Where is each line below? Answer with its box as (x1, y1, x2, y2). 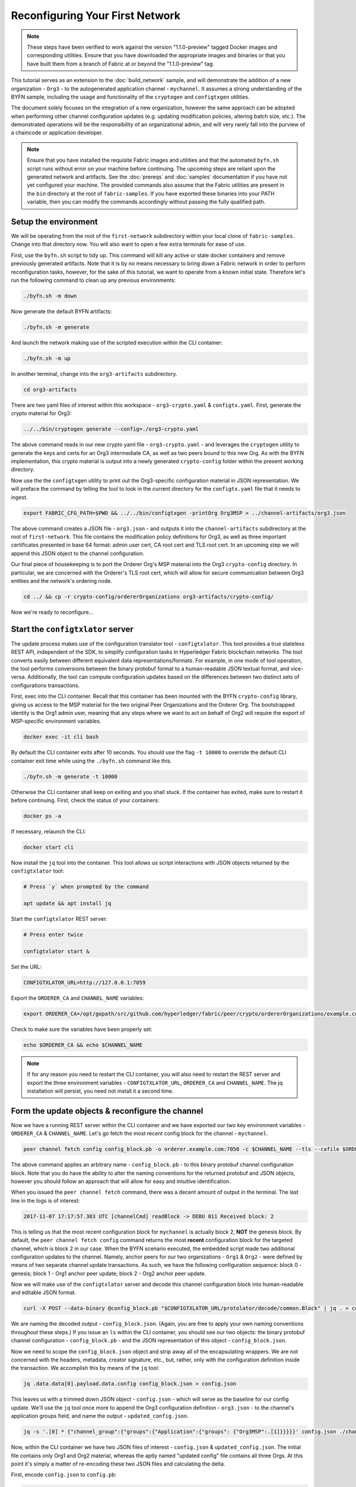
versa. (11, 673, 27, 680)
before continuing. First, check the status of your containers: (11, 797, 160, 804)
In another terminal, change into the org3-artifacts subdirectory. (11, 370, 177, 377)
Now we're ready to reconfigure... (11, 608, 94, 616)
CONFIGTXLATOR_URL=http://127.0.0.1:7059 (23, 979, 146, 986)
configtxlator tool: (11, 867, 65, 874)
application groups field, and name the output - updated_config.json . (11, 1413, 189, 1420)
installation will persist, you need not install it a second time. (27, 1087, 174, 1094)
